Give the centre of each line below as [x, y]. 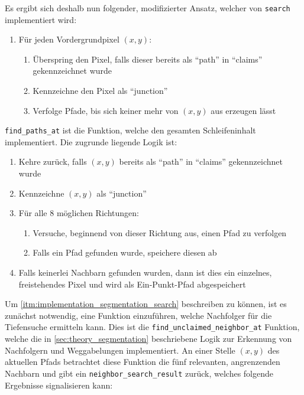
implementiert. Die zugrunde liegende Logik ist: [91, 141]
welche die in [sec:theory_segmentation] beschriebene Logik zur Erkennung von [148, 339]
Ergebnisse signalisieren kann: [59, 385]
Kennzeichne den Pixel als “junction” [100, 91]
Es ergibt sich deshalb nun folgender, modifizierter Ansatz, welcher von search [148, 8]
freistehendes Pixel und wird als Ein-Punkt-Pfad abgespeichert [132, 284]
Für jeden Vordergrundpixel [69, 39]
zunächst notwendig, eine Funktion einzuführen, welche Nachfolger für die [138, 315]
